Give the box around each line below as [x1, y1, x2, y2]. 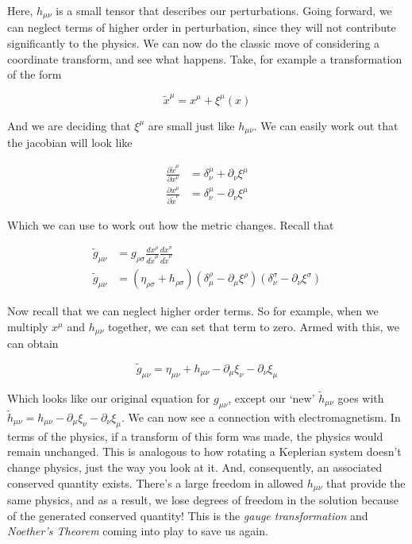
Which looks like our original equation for [7, 389, 210, 406]
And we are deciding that [7, 117, 131, 133]
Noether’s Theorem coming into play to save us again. [7, 523, 268, 539]
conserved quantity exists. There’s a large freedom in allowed [7, 474, 303, 491]
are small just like [148, 117, 235, 133]
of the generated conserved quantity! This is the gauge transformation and [7, 507, 368, 523]
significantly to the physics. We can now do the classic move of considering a [7, 35, 380, 52]
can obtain [7, 335, 59, 352]
